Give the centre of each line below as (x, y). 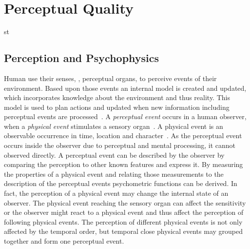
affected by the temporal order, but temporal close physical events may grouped (124, 231)
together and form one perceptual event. (64, 241)
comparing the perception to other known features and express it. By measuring (124, 164)
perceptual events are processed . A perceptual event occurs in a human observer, (125, 116)
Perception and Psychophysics (82, 58)
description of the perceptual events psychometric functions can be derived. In (121, 183)
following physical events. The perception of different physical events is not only (123, 221)
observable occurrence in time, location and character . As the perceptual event (123, 135)
